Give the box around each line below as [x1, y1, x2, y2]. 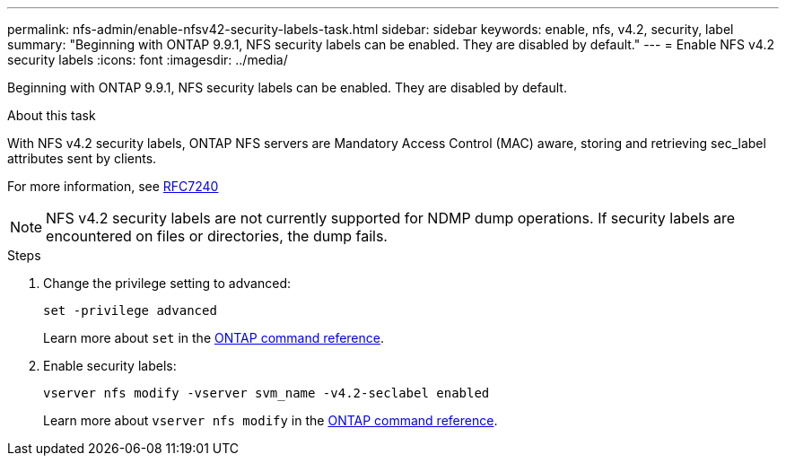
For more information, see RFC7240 [7, 179, 219, 194]
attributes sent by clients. [7, 151, 157, 166]
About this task [7, 108, 96, 123]
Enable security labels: [43, 358, 177, 373]
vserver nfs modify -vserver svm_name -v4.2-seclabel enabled [43, 386, 490, 400]
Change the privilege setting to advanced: [43, 275, 292, 291]
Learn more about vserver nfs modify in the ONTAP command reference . [43, 413, 498, 428]
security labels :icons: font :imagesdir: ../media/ [7, 52, 288, 67]
